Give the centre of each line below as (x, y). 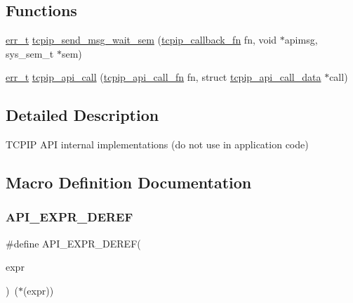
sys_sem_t (30, 53)
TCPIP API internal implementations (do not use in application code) (157, 144)
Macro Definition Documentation (129, 182)
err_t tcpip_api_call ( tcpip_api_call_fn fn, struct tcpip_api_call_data (164, 77)
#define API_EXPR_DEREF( (73, 243)
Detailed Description (82, 115)
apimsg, (301, 40)
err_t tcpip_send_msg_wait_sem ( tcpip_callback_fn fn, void (141, 40)
